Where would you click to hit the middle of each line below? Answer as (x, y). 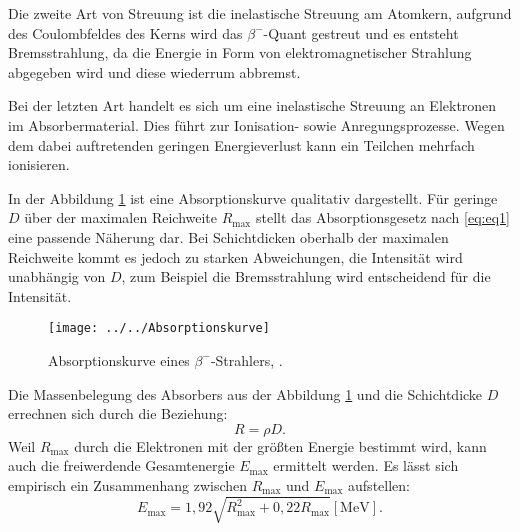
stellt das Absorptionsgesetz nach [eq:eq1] (382, 217)
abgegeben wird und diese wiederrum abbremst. (154, 71)
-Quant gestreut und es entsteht (361, 32)
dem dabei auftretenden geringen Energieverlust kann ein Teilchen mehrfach (241, 144)
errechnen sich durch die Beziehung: (118, 413)
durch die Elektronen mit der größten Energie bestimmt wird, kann (280, 445)
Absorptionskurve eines (119, 359)
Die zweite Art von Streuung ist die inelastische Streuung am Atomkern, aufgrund (260, 13)
